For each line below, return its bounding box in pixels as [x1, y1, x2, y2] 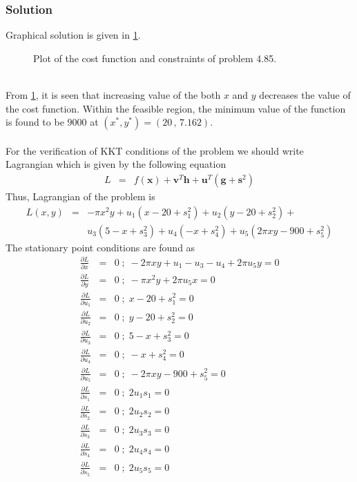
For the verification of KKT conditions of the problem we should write [6, 143, 304, 157]
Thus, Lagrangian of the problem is [6, 189, 155, 203]
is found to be [6, 115, 64, 129]
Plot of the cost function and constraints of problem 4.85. [33, 50, 277, 65]
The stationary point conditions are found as [6, 240, 195, 254]
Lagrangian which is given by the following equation [6, 157, 226, 171]
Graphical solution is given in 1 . [6, 28, 141, 42]
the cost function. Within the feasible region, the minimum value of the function [6, 101, 346, 115]
